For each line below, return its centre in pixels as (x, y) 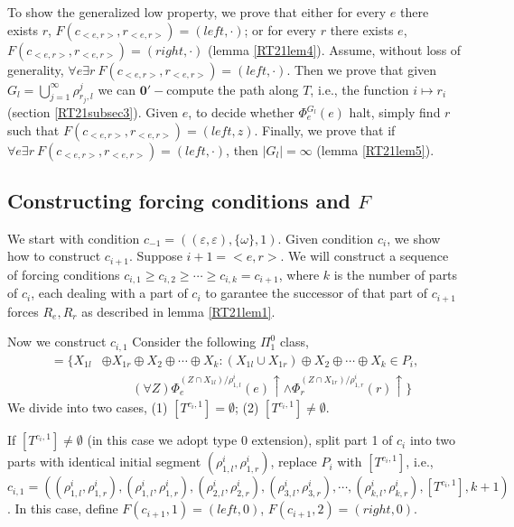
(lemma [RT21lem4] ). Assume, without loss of (335, 49)
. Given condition (326, 238)
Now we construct (57, 342)
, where (299, 274)
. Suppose (156, 256)
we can (117, 89)
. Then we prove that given (362, 69)
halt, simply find (395, 112)
